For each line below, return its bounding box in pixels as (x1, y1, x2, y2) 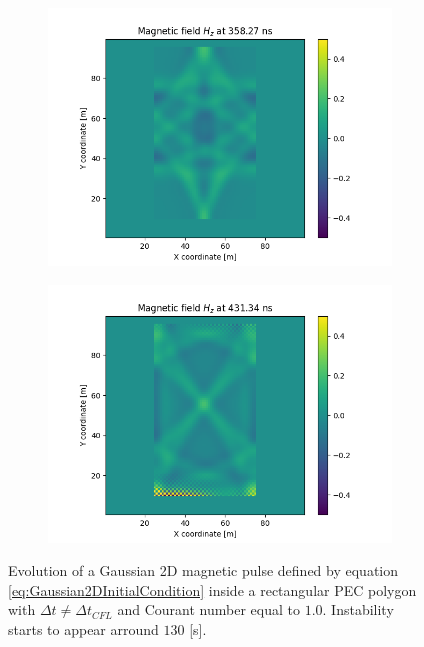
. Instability (322, 599, 394, 620)
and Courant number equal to (117, 599, 300, 620)
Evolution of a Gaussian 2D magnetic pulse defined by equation (8, 560, 399, 581)
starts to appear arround (8, 618, 159, 639)
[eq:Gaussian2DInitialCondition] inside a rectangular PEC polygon (8, 579, 417, 600)
